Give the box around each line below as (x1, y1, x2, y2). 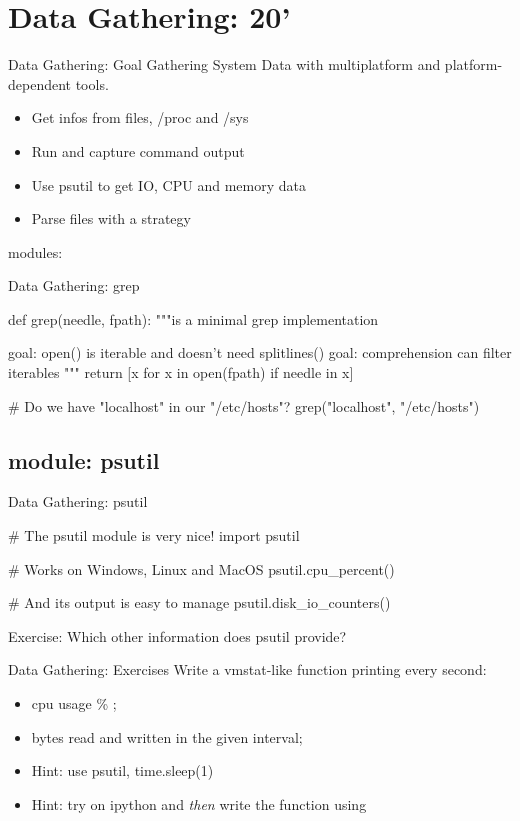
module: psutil (8, 444, 160, 475)
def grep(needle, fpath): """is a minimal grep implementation (8, 308, 379, 329)
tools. (75, 73, 109, 94)
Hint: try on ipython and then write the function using (31, 793, 367, 814)
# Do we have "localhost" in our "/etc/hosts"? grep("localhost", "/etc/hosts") (8, 395, 480, 416)
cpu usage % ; (31, 693, 117, 714)
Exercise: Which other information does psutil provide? (8, 625, 347, 646)
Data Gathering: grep (8, 275, 140, 296)
